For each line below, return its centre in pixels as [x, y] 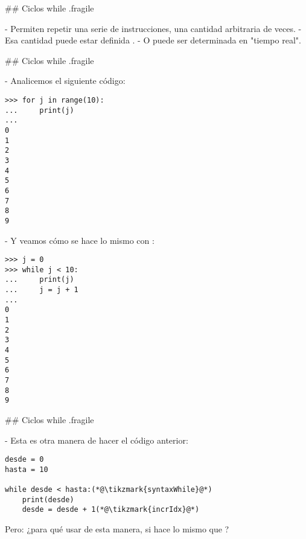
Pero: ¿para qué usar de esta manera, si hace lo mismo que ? [117, 529]
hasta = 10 [27, 469]
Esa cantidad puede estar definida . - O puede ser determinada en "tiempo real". [153, 40]
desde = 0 [24, 460]
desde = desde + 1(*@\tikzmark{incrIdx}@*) [111, 510]
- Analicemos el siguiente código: [65, 81]
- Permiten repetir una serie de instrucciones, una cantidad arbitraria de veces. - [153, 28]
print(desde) [48, 499]
